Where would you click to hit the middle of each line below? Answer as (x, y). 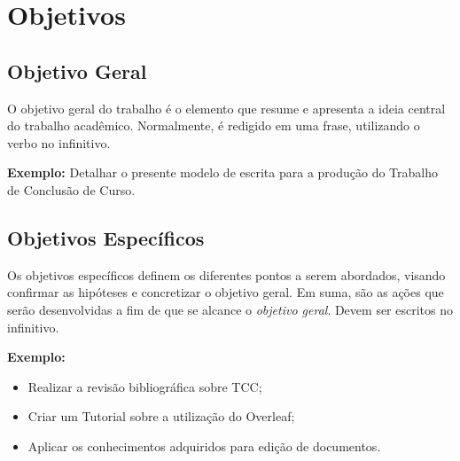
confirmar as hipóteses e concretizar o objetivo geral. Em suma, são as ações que (226, 292)
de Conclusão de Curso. (71, 189)
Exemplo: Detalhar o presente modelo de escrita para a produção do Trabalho (223, 172)
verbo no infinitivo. (59, 142)
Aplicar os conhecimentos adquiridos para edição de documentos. (204, 445)
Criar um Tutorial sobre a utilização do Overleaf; (161, 416)
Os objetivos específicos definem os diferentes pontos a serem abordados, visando (226, 274)
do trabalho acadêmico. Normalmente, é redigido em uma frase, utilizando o (214, 125)
